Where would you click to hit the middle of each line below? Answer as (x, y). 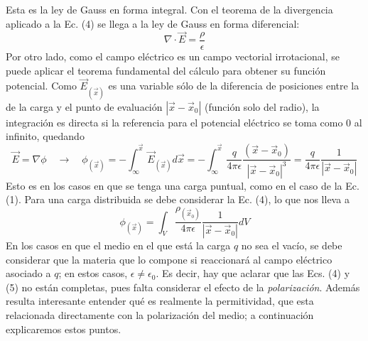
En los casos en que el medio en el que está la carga (118, 245)
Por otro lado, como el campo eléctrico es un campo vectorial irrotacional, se (173, 56)
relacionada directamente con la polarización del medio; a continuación (160, 315)
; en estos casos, (93, 273)
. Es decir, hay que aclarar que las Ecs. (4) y (253, 273)
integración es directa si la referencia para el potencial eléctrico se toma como (174, 122)
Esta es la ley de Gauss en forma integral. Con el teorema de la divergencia (169, 9)
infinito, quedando (45, 136)
